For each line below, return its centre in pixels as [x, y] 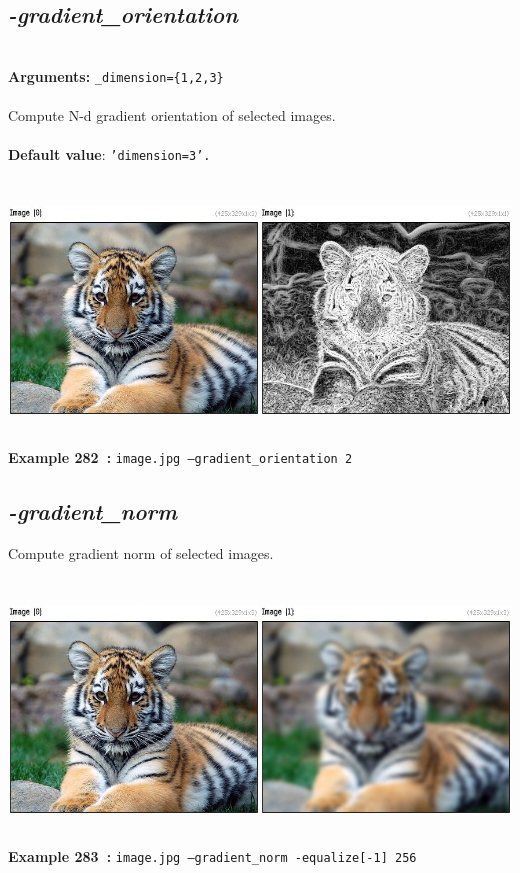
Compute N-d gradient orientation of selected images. [172, 115]
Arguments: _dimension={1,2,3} [116, 75]
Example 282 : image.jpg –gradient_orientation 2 [180, 457]
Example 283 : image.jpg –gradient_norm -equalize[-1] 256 [212, 855]
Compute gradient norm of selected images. [141, 552]
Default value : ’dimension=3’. [109, 154]
